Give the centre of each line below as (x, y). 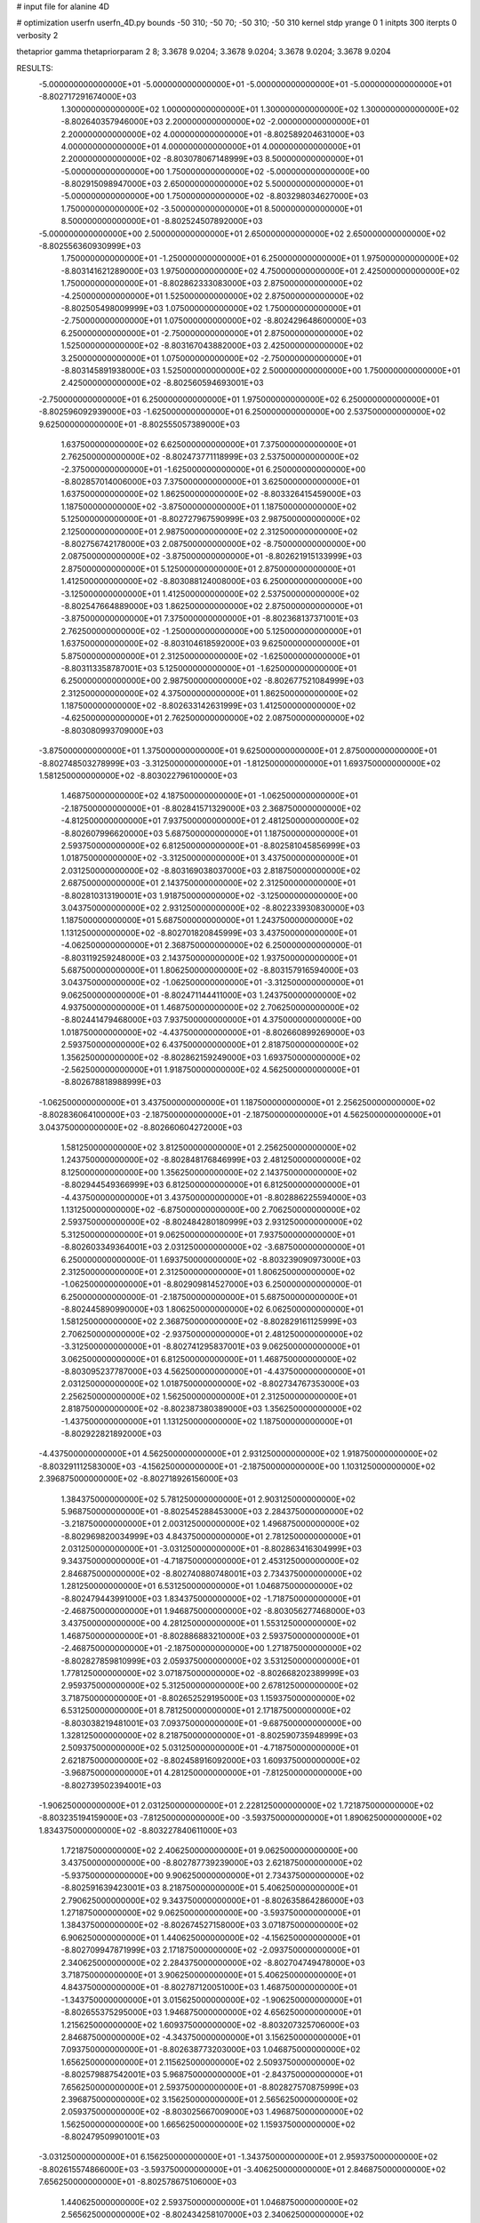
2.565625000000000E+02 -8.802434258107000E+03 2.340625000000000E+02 (212, 2215)
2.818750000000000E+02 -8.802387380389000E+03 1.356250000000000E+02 (212, 1408)
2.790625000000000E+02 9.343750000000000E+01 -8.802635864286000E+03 (212, 1900)
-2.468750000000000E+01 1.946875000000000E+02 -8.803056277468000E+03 (213, 1611)
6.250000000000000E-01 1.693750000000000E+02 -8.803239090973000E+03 (211, 1259)
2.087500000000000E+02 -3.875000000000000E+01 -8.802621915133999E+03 (212, 557)
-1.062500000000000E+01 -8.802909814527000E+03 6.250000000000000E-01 (212, 1284)
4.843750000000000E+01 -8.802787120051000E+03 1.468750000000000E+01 (209, 1987)
